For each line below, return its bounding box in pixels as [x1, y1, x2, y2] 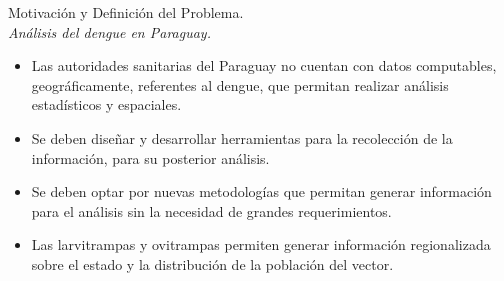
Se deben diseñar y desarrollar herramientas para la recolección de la [31, 127, 453, 148]
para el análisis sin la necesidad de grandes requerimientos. [31, 200, 392, 221]
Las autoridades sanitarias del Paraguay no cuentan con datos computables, [31, 55, 497, 76]
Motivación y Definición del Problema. [8, 2, 244, 22]
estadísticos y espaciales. [31, 94, 182, 115]
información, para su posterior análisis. [31, 147, 270, 168]
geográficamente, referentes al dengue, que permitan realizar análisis [31, 74, 449, 95]
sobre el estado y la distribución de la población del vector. [31, 253, 394, 274]
